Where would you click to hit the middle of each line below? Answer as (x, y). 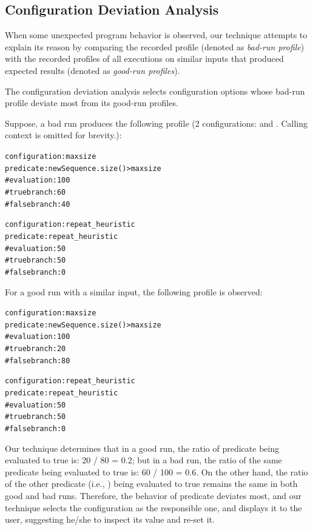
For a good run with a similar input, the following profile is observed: (134, 291)
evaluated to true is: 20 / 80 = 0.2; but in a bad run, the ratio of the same (143, 460)
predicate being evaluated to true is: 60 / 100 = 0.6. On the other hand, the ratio (156, 471)
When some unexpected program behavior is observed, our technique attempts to (156, 35)
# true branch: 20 (35, 349)
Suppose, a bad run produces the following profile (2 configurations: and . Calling (156, 123)
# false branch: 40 (38, 204)
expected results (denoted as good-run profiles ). (93, 70)
